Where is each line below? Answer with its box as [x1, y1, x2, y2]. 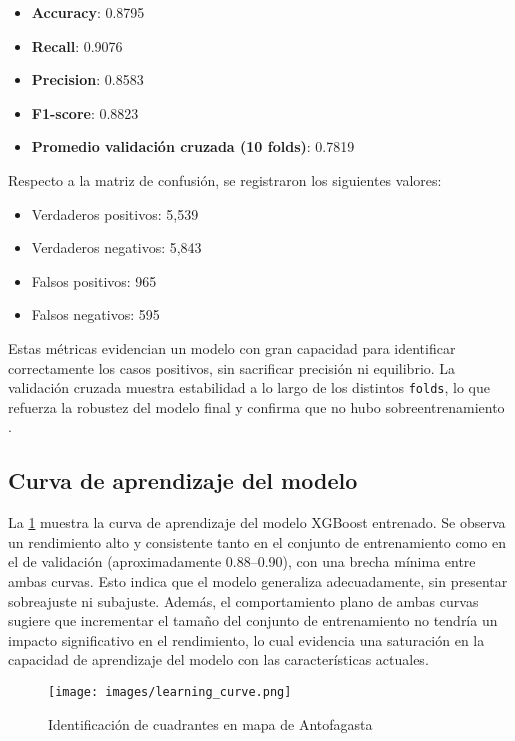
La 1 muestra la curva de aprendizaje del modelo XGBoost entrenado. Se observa [8, 512, 506, 533]
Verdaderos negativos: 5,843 [31, 237, 202, 258]
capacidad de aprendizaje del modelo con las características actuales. [8, 649, 429, 670]
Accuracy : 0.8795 [31, 2, 145, 22]
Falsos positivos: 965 [31, 270, 157, 291]
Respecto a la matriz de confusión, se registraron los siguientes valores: [8, 169, 442, 190]
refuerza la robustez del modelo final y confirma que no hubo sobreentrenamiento [8, 396, 505, 417]
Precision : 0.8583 [31, 69, 144, 90]
